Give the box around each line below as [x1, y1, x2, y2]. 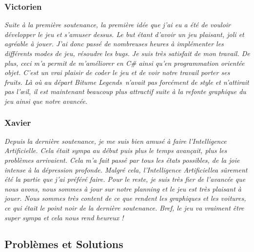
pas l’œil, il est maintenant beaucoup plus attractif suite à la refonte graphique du [4, 86, 246, 97]
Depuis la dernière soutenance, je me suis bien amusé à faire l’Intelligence [4, 136, 227, 146]
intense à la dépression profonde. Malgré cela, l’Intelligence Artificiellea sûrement [4, 164, 248, 174]
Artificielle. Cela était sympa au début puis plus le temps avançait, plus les [4, 145, 227, 155]
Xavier [4, 116, 31, 129]
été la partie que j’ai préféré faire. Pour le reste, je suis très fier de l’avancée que [4, 174, 246, 184]
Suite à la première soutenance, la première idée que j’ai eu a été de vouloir [4, 19, 231, 30]
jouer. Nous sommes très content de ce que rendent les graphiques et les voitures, [4, 193, 246, 203]
